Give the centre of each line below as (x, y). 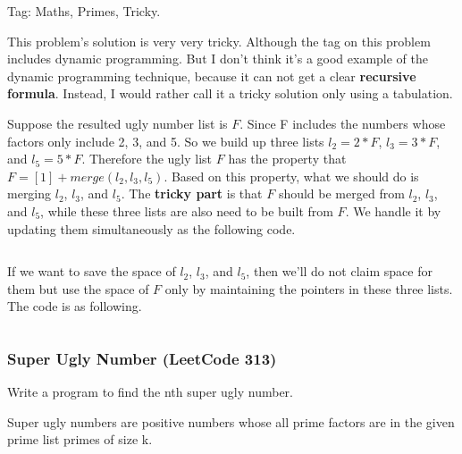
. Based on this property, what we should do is (291, 176)
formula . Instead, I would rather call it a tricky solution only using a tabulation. (230, 93)
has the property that (287, 159)
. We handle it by (393, 210)
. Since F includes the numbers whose (343, 123)
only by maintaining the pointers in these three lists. (309, 288)
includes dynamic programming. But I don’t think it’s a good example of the (218, 59)
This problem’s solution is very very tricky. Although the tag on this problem (219, 41)
